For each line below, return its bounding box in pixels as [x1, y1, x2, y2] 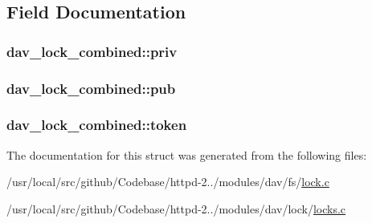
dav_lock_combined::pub [6, 78, 176, 98]
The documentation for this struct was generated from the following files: [6, 146, 367, 163]
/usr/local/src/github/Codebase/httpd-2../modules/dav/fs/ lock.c [6, 173, 329, 190]
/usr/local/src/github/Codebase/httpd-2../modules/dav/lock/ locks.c [6, 200, 346, 217]
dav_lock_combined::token [6, 115, 187, 135]
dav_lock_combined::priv [6, 41, 178, 61]
